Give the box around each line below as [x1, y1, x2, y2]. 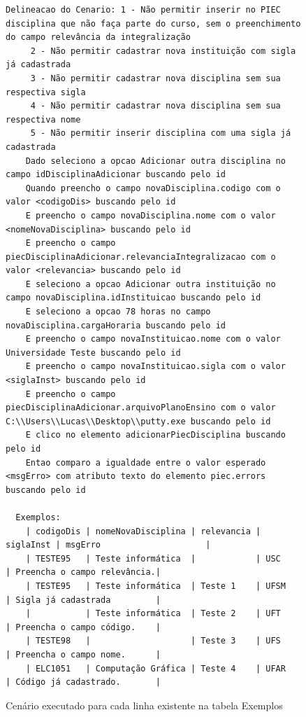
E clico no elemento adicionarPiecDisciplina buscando [25, 430, 286, 440]
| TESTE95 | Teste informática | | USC [25, 553, 281, 564]
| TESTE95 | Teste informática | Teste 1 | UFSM [25, 580, 286, 591]
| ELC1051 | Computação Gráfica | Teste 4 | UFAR [25, 663, 286, 674]
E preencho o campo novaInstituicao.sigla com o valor [25, 361, 286, 372]
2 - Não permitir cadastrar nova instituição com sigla [30, 46, 296, 56]
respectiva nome [6, 114, 81, 125]
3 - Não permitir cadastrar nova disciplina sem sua [30, 73, 281, 83]
